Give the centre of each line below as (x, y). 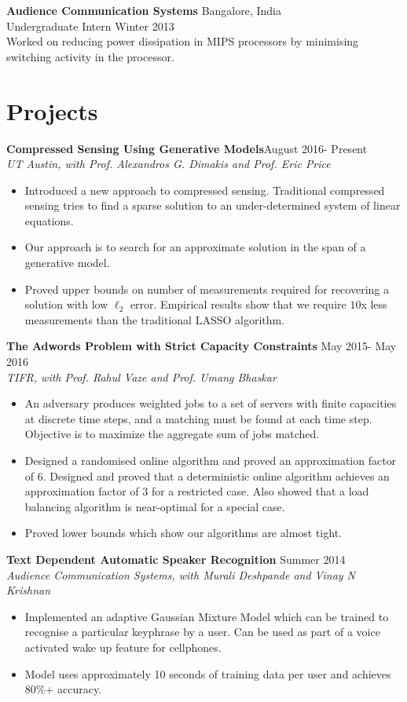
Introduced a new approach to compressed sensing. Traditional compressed (205, 190)
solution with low (66, 304)
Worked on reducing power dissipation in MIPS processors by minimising (183, 41)
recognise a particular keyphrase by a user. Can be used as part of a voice (202, 632)
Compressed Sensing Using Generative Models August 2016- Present (187, 148)
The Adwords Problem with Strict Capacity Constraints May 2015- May (202, 346)
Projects (52, 110)
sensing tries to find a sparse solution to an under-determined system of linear (213, 205)
